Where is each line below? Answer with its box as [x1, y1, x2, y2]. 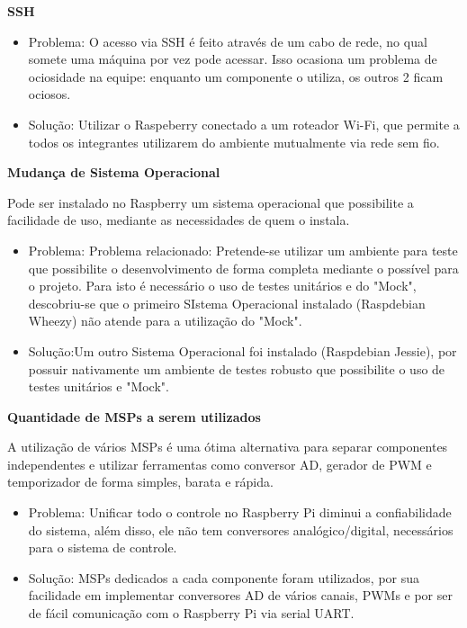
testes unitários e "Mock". [28, 377, 169, 396]
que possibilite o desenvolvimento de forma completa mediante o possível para [28, 258, 459, 277]
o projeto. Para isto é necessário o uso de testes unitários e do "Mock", [28, 276, 417, 295]
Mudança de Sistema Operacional [7, 163, 220, 182]
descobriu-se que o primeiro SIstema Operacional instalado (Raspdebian [28, 293, 426, 312]
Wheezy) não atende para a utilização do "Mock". [28, 311, 302, 330]
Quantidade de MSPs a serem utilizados [7, 407, 261, 426]
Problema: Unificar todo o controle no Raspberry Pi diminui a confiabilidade [28, 503, 452, 522]
